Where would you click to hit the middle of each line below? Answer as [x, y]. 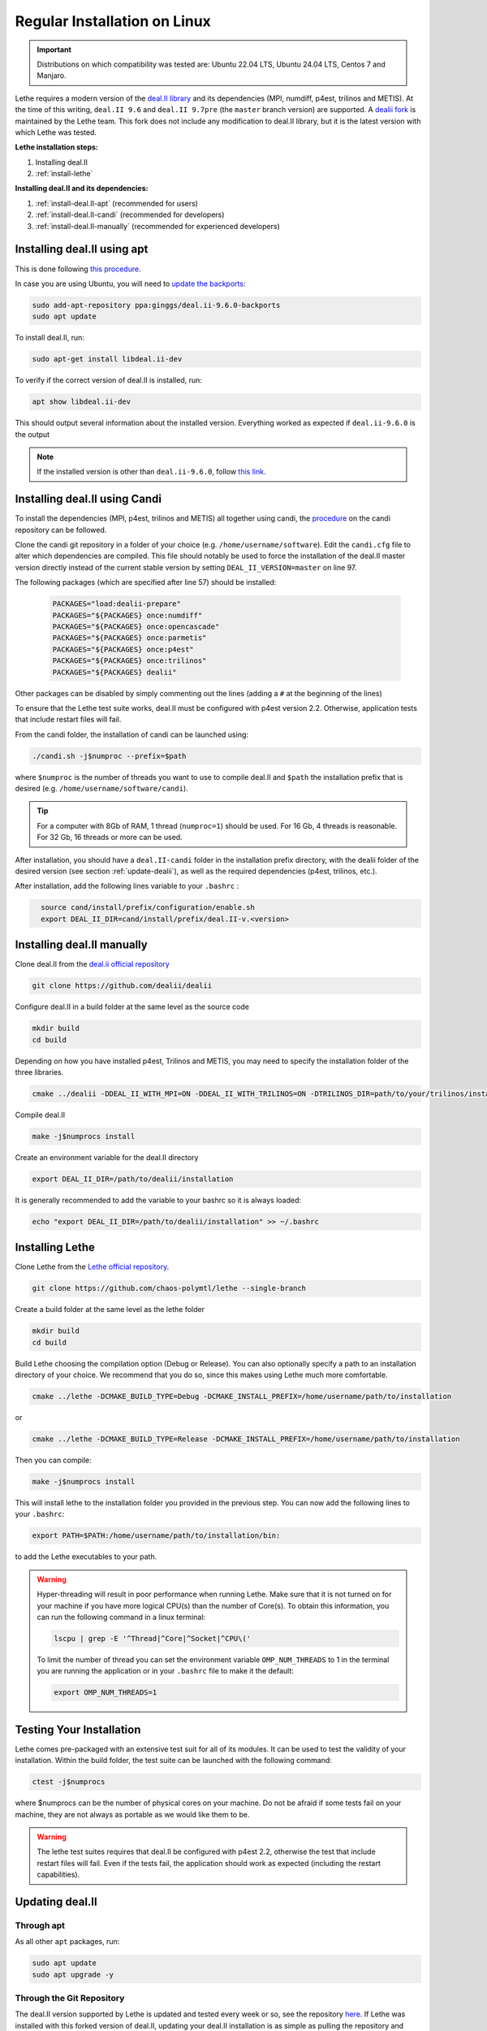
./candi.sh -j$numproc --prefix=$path [109, 756]
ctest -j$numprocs [69, 1782]
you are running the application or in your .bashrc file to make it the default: [165, 1671]
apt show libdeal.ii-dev [82, 402]
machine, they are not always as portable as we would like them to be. [132, 1814]
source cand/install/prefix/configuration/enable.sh [148, 907]
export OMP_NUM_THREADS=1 [106, 1693]
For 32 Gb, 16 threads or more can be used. [110, 838]
